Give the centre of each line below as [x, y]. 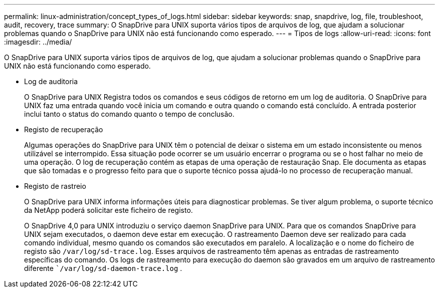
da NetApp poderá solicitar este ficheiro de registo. [108, 210]
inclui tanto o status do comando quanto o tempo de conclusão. [129, 114]
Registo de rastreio [55, 186]
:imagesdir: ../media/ [38, 42]
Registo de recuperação [64, 129]
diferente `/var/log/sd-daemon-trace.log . [103, 268]
